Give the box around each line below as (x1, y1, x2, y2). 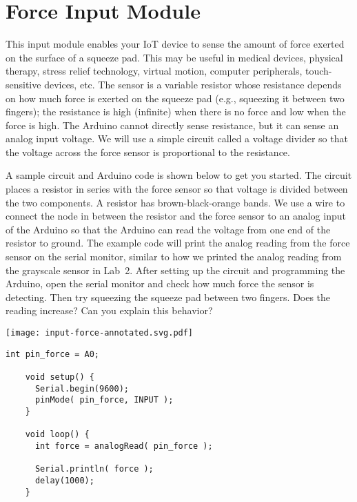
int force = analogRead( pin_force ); (34, 441, 213, 451)
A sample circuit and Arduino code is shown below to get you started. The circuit (6, 168, 352, 182)
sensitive (6, 77, 41, 91)
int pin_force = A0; (6, 349, 100, 359)
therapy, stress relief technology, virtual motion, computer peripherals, (6, 64, 303, 78)
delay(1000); (34, 475, 94, 485)
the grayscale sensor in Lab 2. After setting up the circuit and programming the (6, 262, 345, 277)
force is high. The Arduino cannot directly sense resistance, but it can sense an (6, 117, 339, 132)
